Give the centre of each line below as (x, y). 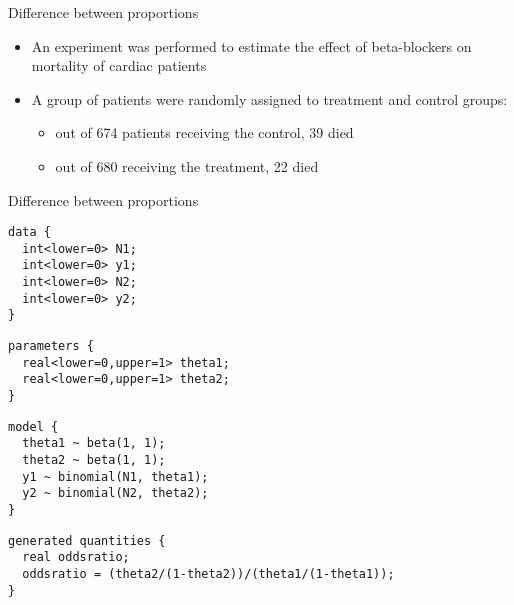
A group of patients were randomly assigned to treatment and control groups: (269, 98)
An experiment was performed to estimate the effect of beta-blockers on (251, 45)
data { (29, 232)
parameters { (51, 346)
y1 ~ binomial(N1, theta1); (115, 476)
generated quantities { (87, 540)
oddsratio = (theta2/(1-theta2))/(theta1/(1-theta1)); (208, 573)
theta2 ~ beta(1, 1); (94, 460)
